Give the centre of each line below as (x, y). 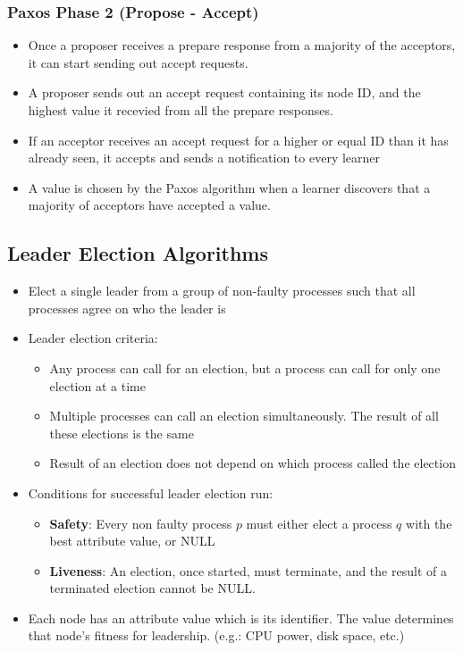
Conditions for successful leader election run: (151, 492)
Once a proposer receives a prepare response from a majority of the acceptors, (242, 45)
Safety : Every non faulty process (141, 523)
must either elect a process (319, 523)
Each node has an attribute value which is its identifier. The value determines (241, 618)
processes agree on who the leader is (127, 308)
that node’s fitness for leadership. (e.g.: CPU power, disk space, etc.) (216, 635)
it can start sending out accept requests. (138, 62)
